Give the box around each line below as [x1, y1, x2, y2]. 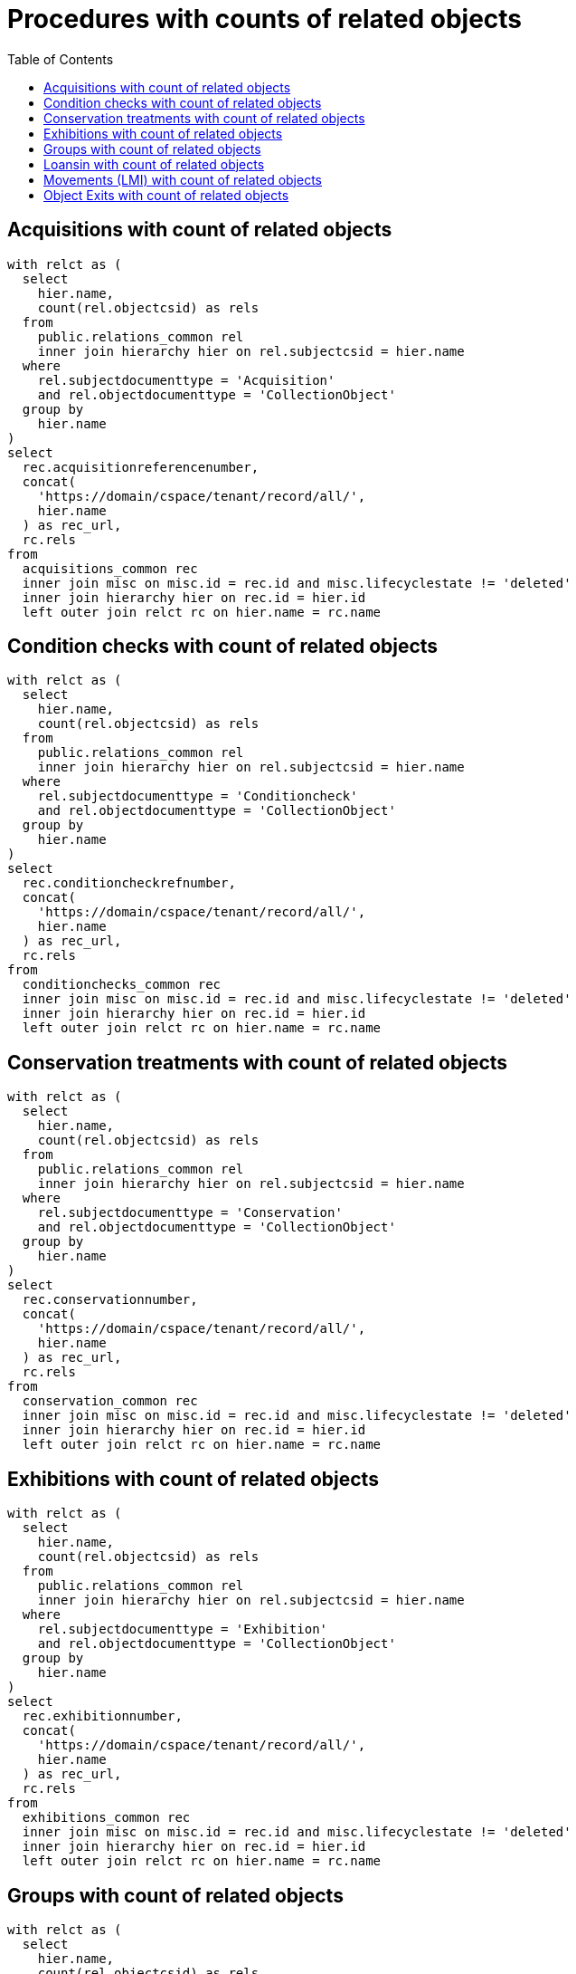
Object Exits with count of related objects [43, 187, 289, 203]
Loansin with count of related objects [43, 156, 265, 172]
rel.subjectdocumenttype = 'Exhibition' [37, 1622, 328, 1637]
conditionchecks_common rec [22, 977, 222, 992]
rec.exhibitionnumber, [22, 1709, 183, 1724]
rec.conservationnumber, [22, 1292, 198, 1308]
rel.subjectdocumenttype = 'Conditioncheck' [37, 789, 358, 804]
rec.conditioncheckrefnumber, [22, 876, 236, 891]
